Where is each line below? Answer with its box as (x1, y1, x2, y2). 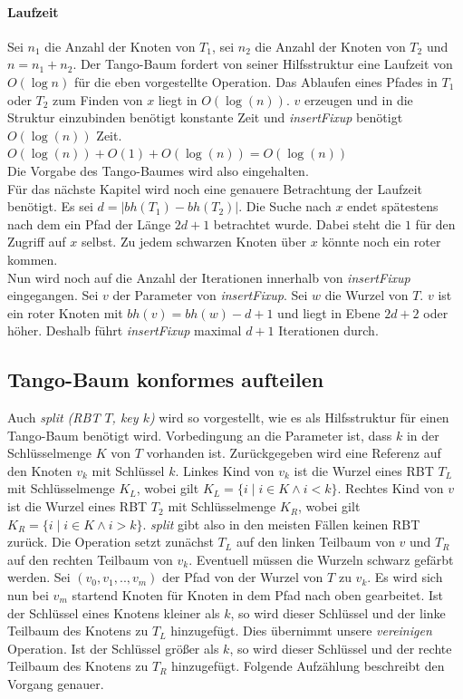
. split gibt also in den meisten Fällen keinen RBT (142, 514, 420, 533)
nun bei (7, 586, 49, 605)
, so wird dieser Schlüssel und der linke (230, 603, 446, 622)
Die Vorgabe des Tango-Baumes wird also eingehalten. (7, 160, 309, 180)
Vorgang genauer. (7, 675, 104, 693)
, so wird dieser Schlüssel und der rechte (229, 638, 452, 657)
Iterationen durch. (278, 321, 379, 340)
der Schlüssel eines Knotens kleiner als (7, 603, 220, 622)
